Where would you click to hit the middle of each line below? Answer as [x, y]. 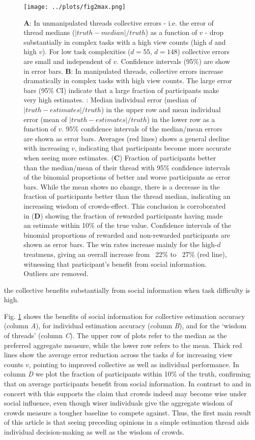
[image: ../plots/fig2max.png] [75, 7]
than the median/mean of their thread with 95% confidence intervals [127, 167]
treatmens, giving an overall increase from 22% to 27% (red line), [125, 254]
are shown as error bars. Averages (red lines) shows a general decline [127, 138]
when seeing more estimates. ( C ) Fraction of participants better [120, 157]
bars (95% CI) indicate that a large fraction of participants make [121, 90]
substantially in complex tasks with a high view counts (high [115, 42]
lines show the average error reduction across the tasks [86, 355]
